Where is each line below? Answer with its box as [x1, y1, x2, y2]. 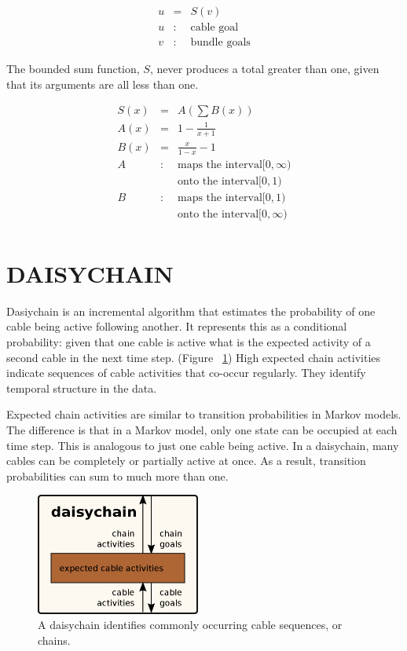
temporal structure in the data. [6, 379, 157, 396]
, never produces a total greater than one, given [149, 60, 379, 77]
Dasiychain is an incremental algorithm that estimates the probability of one [6, 302, 376, 319]
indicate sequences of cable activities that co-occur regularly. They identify [6, 364, 366, 381]
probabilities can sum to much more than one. [6, 467, 229, 484]
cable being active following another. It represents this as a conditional [6, 318, 347, 335]
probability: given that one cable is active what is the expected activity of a [6, 334, 371, 350]
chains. [38, 631, 71, 648]
